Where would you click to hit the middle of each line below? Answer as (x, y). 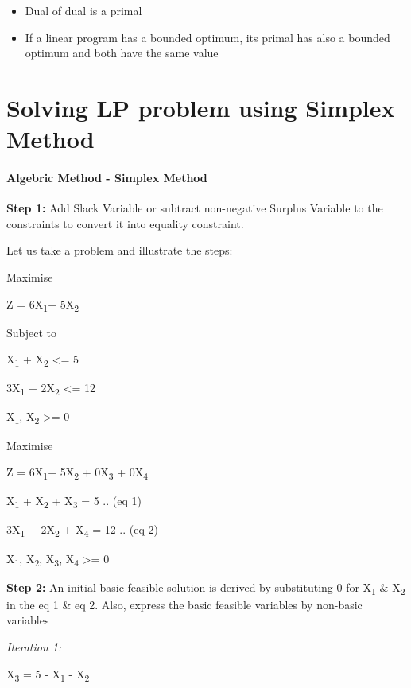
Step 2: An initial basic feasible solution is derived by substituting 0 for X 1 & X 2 (206, 588)
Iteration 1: (34, 647)
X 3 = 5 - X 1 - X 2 (48, 674)
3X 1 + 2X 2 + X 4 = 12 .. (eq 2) (82, 531)
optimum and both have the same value (122, 53)
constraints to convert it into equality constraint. (125, 223)
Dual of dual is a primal (83, 10)
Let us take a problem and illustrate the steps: (120, 250)
